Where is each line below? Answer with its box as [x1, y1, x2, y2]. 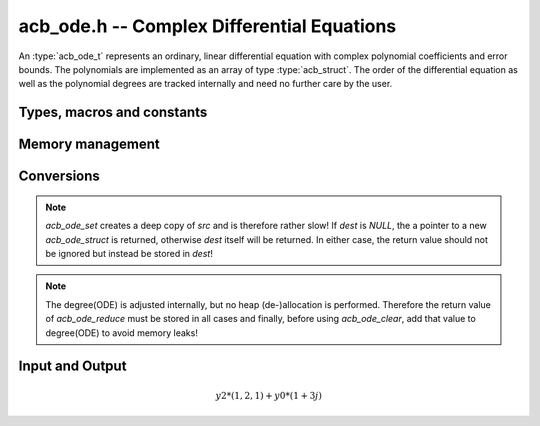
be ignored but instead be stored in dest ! [45, 247, 214, 259]
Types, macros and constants [18, 104, 208, 121]
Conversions [18, 168, 100, 185]
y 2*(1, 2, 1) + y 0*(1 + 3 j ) [215, 390, 322, 401]
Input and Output [18, 358, 127, 375]
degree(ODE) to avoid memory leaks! [45, 326, 199, 339]
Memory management [18, 136, 160, 153]
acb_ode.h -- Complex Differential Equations [18, 15, 397, 37]
